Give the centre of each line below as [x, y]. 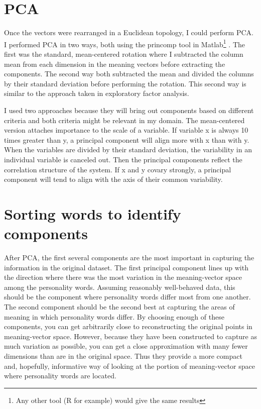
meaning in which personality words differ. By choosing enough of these [114, 316]
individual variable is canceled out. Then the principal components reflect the [123, 159]
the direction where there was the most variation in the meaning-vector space [123, 277]
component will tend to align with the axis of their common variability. [113, 179]
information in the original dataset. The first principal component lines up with [126, 267]
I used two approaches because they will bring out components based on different [129, 110]
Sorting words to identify [93, 213]
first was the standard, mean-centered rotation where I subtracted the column [124, 54]
